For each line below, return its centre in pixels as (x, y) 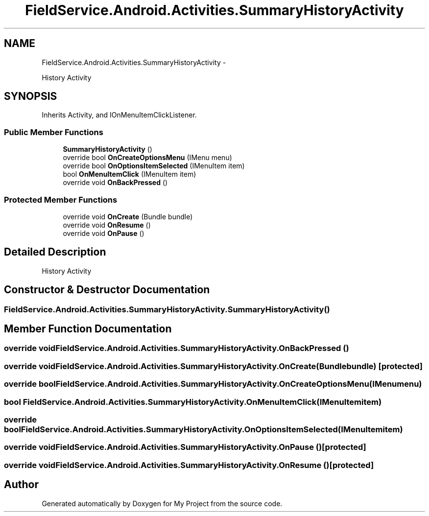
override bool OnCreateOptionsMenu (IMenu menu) (147, 158)
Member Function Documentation (88, 329)
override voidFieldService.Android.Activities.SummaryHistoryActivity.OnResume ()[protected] (189, 465)
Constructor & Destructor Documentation (107, 290)
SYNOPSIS (31, 96)
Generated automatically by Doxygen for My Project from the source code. (162, 503)
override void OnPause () (104, 233)
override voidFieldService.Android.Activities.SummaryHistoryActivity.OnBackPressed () (177, 348)
